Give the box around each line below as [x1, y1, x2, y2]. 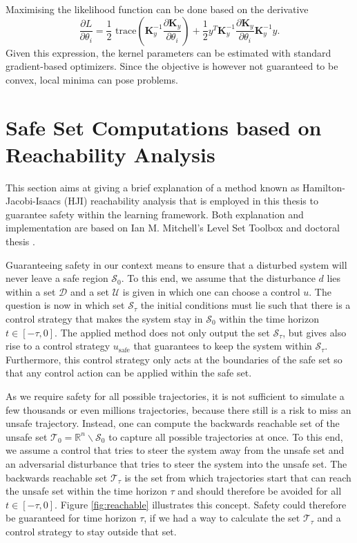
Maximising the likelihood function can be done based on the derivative [6, 2, 309, 16]
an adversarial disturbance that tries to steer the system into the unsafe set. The [6, 456, 347, 470]
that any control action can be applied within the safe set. [6, 365, 252, 380]
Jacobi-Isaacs [6, 193, 61, 208]
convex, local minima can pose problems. [6, 72, 178, 86]
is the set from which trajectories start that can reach [124, 470, 351, 484]
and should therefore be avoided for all [177, 484, 342, 498]
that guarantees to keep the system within [133, 339, 312, 353]
